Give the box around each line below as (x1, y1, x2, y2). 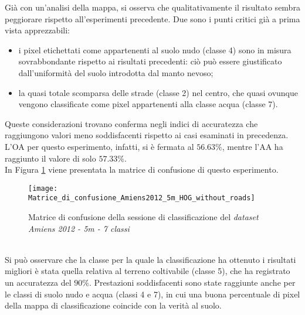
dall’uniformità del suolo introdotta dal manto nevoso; (18, 66, 213, 78)
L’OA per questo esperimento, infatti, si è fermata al (5, 140, 194, 152)
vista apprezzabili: (5, 24, 70, 36)
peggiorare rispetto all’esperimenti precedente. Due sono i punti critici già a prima (5, 12, 300, 25)
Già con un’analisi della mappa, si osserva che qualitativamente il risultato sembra (5, 1, 300, 13)
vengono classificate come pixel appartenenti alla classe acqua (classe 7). (18, 98, 278, 110)
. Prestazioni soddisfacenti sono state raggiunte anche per (89, 276, 296, 288)
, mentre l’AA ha (222, 140, 283, 152)
